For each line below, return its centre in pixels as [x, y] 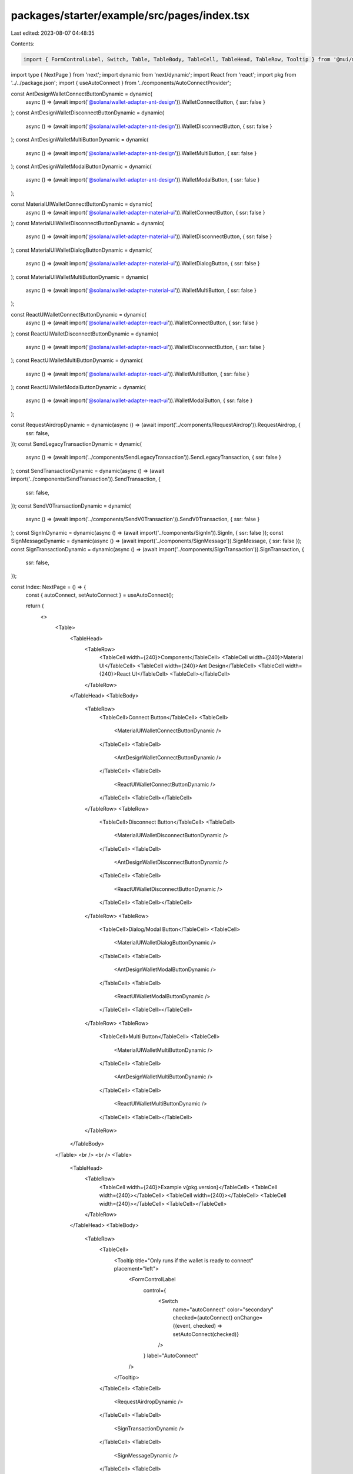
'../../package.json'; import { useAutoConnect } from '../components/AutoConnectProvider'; [121, 83]
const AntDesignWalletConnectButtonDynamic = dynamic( [82, 94]
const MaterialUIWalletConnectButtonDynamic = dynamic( [81, 204]
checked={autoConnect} [203, 1317]
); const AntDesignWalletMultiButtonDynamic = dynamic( [80, 140]
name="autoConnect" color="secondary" [223, 1310]
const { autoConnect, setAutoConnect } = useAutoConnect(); [99, 595]
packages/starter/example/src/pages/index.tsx [130, 15]
